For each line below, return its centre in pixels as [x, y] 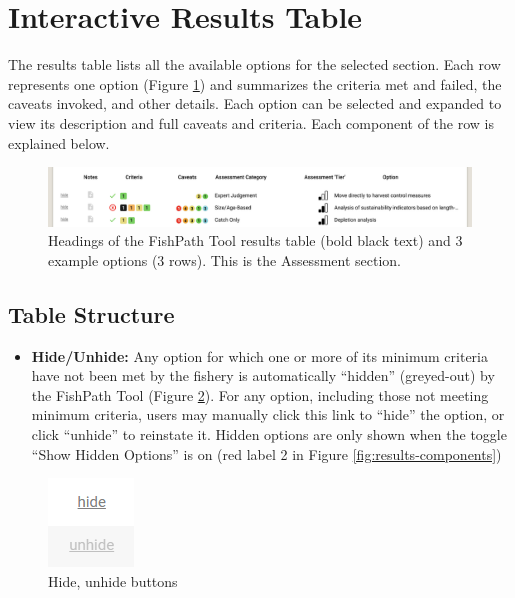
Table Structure [91, 313]
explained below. [59, 142]
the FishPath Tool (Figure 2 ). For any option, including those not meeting [260, 394]
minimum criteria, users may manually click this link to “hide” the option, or [268, 414]
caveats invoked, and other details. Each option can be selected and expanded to [255, 103]
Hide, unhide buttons [113, 580]
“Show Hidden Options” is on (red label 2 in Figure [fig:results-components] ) [266, 453]
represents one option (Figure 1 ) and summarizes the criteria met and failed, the [255, 83]
